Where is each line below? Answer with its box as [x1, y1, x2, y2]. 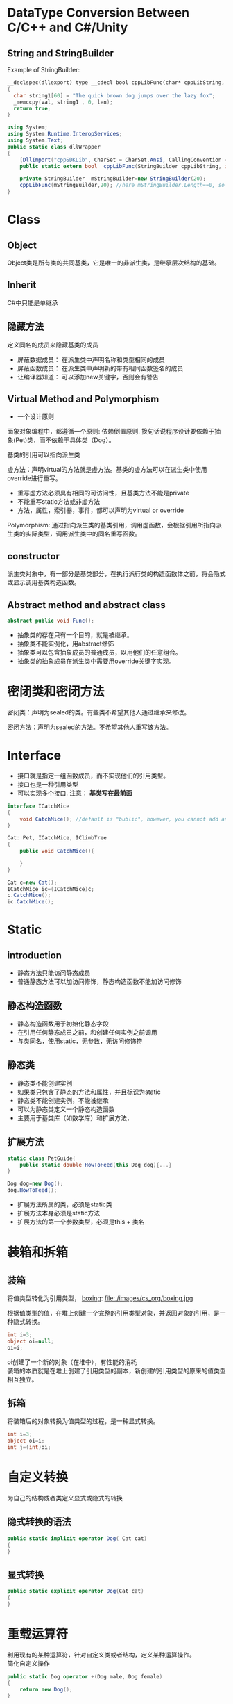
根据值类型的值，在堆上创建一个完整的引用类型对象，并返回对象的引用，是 [7, 1309, 220, 1317]
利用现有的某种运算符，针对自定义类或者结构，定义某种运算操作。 [7, 1650, 196, 1659]
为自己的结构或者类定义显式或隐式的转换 [7, 1494, 123, 1502]
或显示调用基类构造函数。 [7, 578, 80, 587]
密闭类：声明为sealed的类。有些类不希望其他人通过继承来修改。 [7, 707, 191, 716]
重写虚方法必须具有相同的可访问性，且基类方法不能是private [17, 489, 189, 498]
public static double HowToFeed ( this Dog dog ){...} [19, 1161, 172, 1168]
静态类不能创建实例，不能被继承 [17, 1096, 109, 1104]
